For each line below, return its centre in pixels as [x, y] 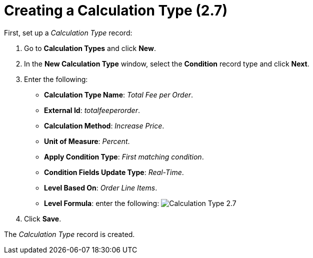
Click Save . [43, 218]
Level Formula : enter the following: [102, 203]
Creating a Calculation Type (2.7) [116, 10]
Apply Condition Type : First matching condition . [124, 156]
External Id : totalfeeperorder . [92, 110]
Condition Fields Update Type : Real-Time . [114, 172]
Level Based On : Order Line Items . [101, 187]
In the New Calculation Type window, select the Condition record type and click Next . [167, 63]
